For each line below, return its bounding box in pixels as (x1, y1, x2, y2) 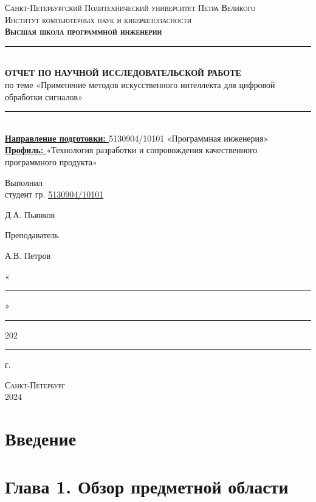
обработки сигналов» (5, 90, 83, 103)
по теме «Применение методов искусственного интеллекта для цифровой (5, 78, 275, 91)
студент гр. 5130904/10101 (5, 188, 104, 201)
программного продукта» (5, 155, 97, 168)
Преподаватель (5, 229, 59, 241)
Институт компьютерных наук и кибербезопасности (5, 13, 191, 26)
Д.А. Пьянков (5, 208, 55, 221)
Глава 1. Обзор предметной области (5, 473, 289, 498)
